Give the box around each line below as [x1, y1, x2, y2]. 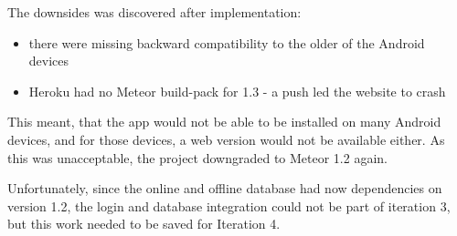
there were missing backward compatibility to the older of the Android [28, 33, 425, 52]
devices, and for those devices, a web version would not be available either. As [7, 129, 445, 149]
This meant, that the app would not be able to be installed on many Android [7, 112, 441, 131]
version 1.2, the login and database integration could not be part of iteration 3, [7, 196, 451, 215]
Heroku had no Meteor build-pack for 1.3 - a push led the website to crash [28, 81, 446, 100]
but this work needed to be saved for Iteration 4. [7, 214, 281, 233]
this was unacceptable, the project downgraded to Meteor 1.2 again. [7, 148, 388, 167]
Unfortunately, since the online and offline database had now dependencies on [7, 179, 442, 198]
